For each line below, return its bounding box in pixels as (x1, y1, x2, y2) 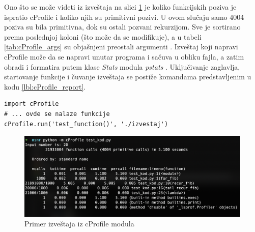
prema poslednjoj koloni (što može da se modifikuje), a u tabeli (4, 31, 202, 42)
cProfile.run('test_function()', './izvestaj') (4, 120, 168, 128)
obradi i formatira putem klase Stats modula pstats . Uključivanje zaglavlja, (4, 61, 240, 72)
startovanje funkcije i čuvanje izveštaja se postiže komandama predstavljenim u (4, 71, 251, 82)
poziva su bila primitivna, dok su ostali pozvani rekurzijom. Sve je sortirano (4, 21, 241, 32)
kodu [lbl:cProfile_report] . (4, 81, 86, 92)
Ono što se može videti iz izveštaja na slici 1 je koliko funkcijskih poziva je (4, 2, 237, 12)
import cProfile (4, 100, 59, 108)
